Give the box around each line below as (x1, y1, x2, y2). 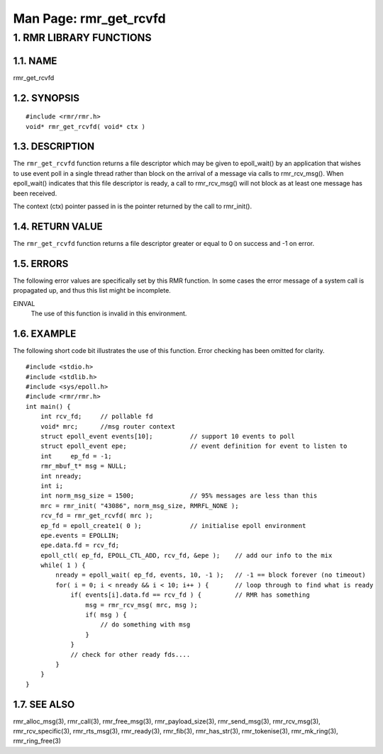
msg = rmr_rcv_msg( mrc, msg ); (85, 601, 198, 609)
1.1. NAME (13, 55, 57, 67)
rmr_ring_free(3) (13, 737, 62, 745)
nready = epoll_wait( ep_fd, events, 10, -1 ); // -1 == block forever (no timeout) (55, 571, 367, 579)
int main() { (26, 403, 71, 410)
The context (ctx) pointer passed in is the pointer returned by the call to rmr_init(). (13, 202, 252, 210)
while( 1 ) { (40, 561, 86, 570)
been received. (13, 188, 57, 198)
